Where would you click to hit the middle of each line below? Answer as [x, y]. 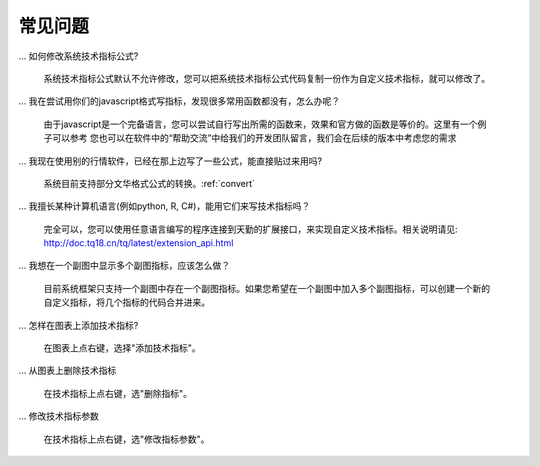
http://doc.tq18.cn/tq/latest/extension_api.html [138, 243]
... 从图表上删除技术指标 [67, 371]
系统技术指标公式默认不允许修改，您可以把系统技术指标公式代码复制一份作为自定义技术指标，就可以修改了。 [266, 78]
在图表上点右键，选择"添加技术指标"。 [122, 348]
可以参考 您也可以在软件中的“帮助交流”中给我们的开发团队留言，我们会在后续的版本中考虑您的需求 [254, 138]
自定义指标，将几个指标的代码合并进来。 [126, 302]
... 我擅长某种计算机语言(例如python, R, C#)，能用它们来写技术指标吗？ [164, 206]
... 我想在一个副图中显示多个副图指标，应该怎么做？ [124, 266]
